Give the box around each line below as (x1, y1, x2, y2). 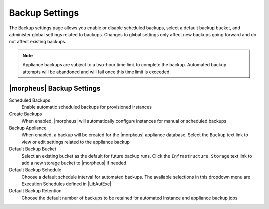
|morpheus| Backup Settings (9, 84, 101, 93)
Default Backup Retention (9, 188, 62, 194)
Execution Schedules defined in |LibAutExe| (21, 181, 112, 187)
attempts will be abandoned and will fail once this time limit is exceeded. (22, 69, 171, 75)
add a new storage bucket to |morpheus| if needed (21, 160, 127, 166)
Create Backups (9, 111, 42, 117)
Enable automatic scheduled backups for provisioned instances (21, 104, 152, 110)
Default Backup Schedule (9, 167, 62, 173)
